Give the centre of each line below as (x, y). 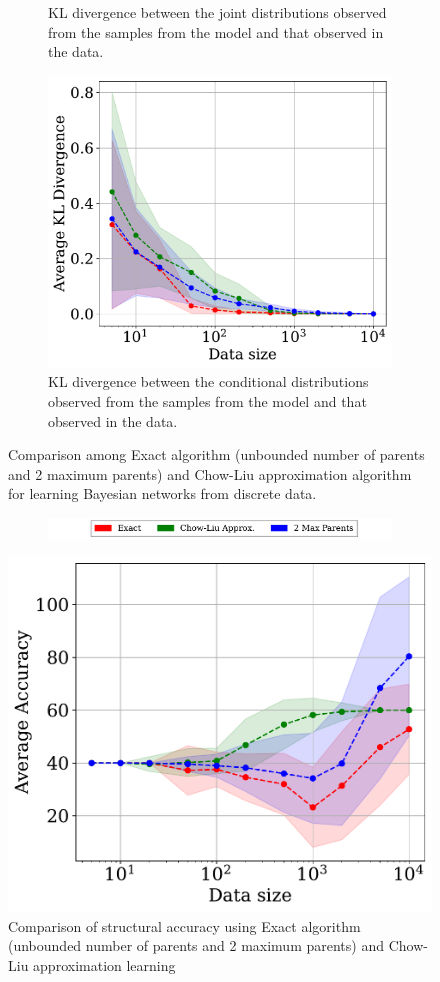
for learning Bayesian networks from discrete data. (162, 493)
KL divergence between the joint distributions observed (217, 12)
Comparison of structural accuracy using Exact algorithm (184, 925)
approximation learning (104, 964)
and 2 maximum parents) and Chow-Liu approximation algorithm (210, 473)
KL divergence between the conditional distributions (208, 381)
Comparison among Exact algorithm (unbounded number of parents (216, 454)
